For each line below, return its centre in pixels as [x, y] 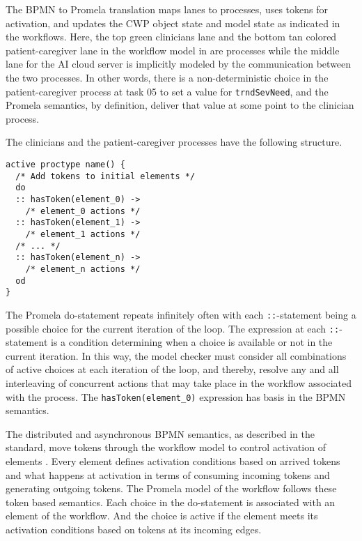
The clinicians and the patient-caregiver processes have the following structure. [174, 142]
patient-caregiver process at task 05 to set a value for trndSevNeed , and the [167, 91]
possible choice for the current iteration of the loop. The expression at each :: [173, 328]
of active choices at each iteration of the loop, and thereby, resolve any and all [172, 369]
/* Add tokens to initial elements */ [105, 176]
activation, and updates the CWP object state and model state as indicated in [173, 23]
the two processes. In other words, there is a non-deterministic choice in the [167, 77]
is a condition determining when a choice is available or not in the [192, 342]
